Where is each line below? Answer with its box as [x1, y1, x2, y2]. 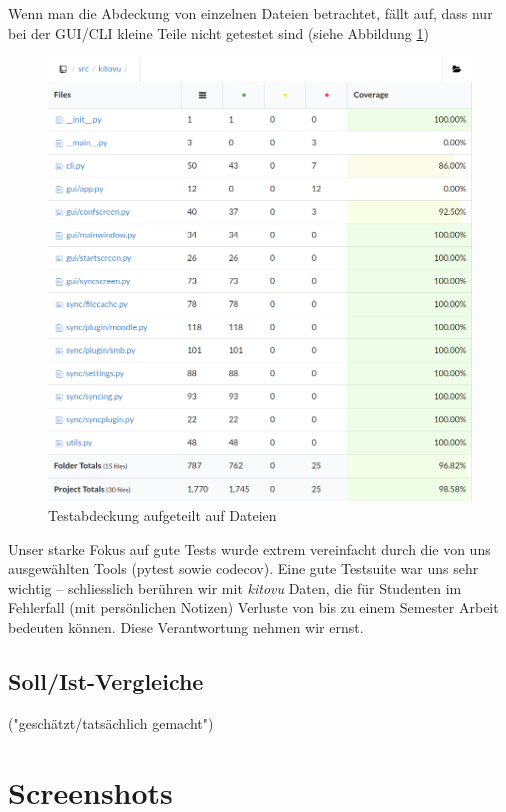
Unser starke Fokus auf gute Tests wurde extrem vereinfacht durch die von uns [8, 538, 491, 559]
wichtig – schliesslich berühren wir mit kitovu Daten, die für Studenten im [8, 577, 462, 598]
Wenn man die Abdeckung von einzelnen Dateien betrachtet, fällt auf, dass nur [8, 3, 493, 23]
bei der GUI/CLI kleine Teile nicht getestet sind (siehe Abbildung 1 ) [8, 22, 429, 43]
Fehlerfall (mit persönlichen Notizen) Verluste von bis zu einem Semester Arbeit [8, 597, 499, 618]
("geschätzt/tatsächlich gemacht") [8, 712, 214, 733]
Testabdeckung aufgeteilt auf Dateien [48, 505, 277, 526]
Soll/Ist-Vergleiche [8, 665, 204, 696]
